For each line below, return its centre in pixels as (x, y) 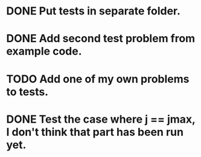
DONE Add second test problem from (101, 39)
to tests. (27, 92)
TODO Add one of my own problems (98, 79)
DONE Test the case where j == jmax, (101, 119)
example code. (44, 51)
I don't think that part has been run (95, 132)
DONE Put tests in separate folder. (94, 11)
